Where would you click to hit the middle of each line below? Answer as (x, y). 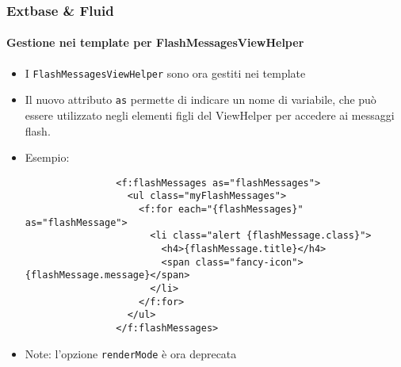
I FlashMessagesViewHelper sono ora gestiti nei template (165, 73)
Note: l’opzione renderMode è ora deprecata (131, 353)
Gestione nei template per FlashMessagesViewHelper (155, 42)
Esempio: (47, 157)
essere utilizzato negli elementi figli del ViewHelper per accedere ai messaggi (210, 115)
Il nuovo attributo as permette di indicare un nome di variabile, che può (200, 99)
